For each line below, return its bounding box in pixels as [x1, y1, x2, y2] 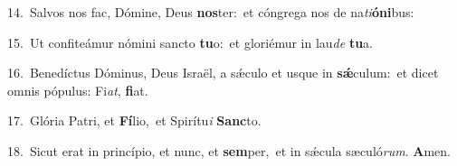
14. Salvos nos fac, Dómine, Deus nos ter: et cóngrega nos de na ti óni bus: [7, 3, 414, 21]
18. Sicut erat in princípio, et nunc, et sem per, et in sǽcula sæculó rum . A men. [7, 141, 451, 160]
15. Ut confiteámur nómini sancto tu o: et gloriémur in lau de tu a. [7, 32, 374, 51]
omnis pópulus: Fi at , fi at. [7, 80, 148, 99]
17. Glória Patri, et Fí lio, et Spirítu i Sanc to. [7, 111, 262, 130]
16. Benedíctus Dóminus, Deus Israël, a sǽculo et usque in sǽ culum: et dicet [7, 63, 439, 82]
